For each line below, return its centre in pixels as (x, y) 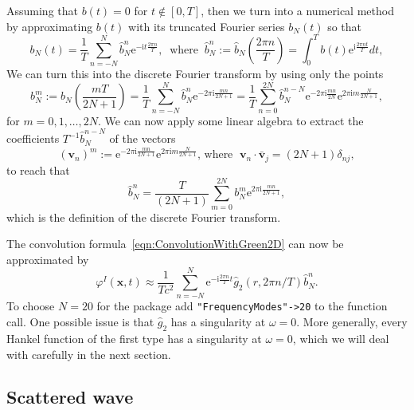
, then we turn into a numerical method (297, 10)
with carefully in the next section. (89, 354)
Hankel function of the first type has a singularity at (134, 338)
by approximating (50, 26)
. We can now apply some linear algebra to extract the (231, 120)
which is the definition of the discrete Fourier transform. (144, 217)
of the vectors (143, 138)
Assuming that (42, 10)
